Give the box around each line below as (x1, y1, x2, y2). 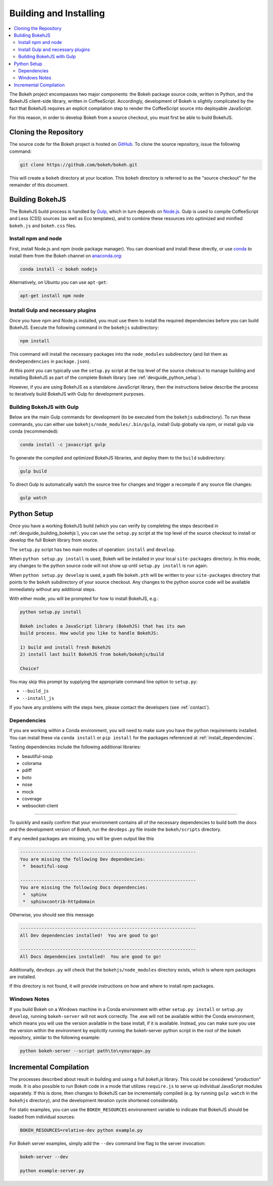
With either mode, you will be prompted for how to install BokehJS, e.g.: (9, 595, 159, 602)
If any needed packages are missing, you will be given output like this (9, 835, 154, 842)
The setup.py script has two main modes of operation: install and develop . (9, 546, 176, 553)
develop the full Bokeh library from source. (9, 537, 99, 543)
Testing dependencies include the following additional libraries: (9, 744, 141, 750)
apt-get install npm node (20, 293, 84, 299)
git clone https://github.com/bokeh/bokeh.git (20, 162, 138, 167)
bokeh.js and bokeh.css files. (9, 223, 77, 229)
